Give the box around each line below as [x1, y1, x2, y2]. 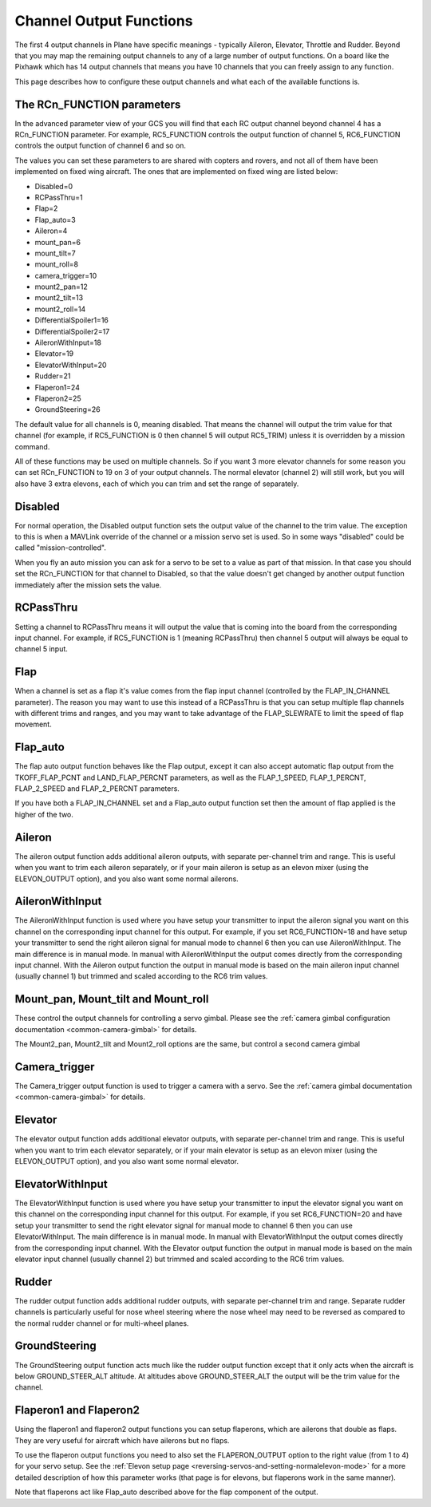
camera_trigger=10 [34, 271, 97, 280]
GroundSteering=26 [34, 405, 101, 414]
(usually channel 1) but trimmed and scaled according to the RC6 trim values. [14, 971, 268, 981]
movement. [14, 719, 52, 730]
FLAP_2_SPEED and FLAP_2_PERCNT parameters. [14, 784, 180, 793]
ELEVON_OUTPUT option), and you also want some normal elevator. [14, 1157, 239, 1166]
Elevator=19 [34, 349, 74, 358]
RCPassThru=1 [34, 192, 83, 202]
